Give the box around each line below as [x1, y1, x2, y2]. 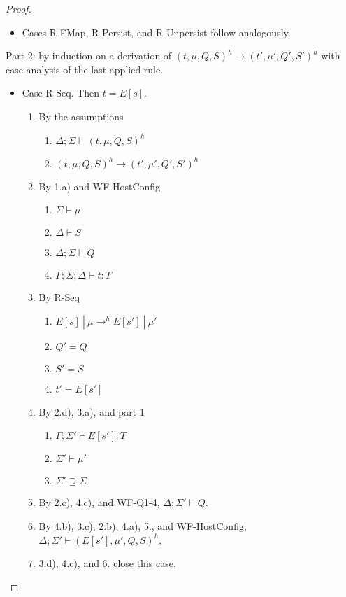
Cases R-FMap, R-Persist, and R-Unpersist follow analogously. [22, 24, 291, 39]
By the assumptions [38, 108, 124, 123]
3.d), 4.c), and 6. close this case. [38, 556, 176, 570]
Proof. [6, 1, 31, 15]
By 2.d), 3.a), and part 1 [38, 404, 145, 419]
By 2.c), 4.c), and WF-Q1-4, [38, 495, 160, 510]
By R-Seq [38, 290, 80, 304]
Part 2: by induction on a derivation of [6, 48, 172, 63]
